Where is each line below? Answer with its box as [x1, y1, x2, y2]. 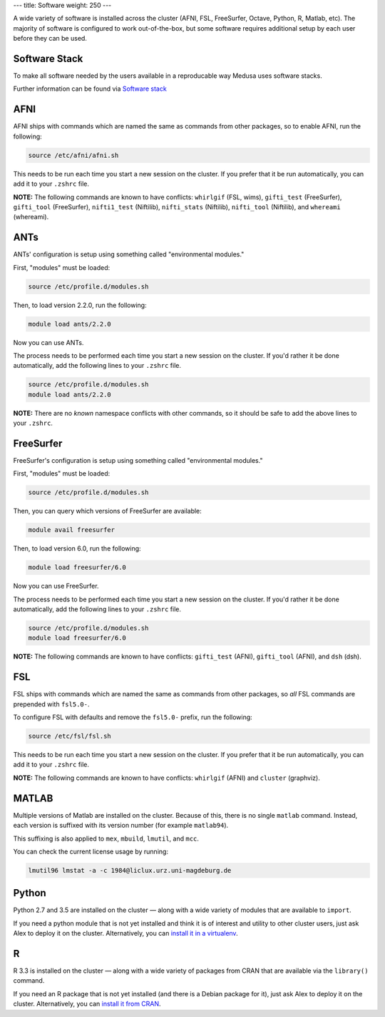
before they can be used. [13, 34, 87, 43]
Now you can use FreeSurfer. [13, 582, 99, 591]
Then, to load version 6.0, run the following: [13, 544, 142, 553]
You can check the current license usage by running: [13, 847, 169, 856]
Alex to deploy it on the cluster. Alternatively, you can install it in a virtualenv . [13, 929, 238, 938]
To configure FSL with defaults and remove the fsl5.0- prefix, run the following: [13, 713, 252, 721]
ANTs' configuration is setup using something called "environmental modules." [13, 250, 245, 259]
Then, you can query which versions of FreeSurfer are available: [13, 507, 202, 516]
